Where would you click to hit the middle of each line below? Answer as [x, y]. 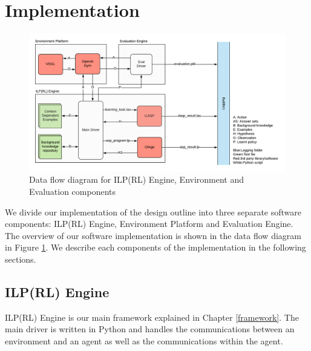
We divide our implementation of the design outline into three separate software [153, 212]
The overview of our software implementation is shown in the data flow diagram [153, 235]
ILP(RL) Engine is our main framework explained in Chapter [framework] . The [152, 317]
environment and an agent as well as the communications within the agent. [144, 341]
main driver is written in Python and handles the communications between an [150, 329]
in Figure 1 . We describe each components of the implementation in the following [155, 247]
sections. [21, 259]
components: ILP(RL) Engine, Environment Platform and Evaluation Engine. [149, 224]
